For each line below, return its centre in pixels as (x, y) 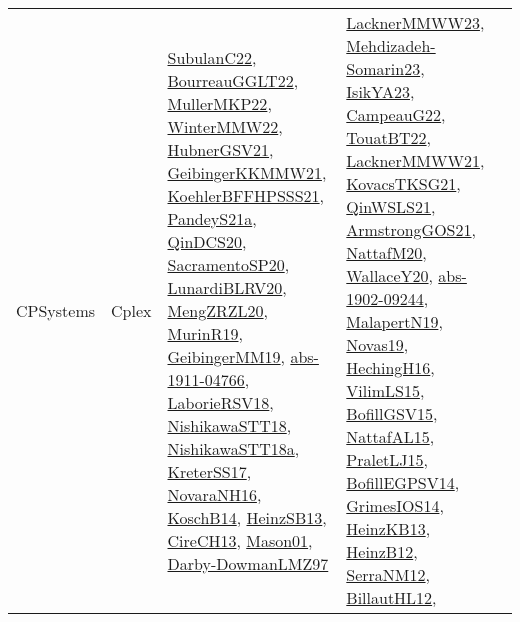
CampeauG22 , (396, 114)
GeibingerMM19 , (226, 356)
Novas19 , (377, 344)
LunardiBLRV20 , (227, 287)
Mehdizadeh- (391, 45)
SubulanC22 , (212, 57)
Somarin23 (383, 68)
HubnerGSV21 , (220, 149)
